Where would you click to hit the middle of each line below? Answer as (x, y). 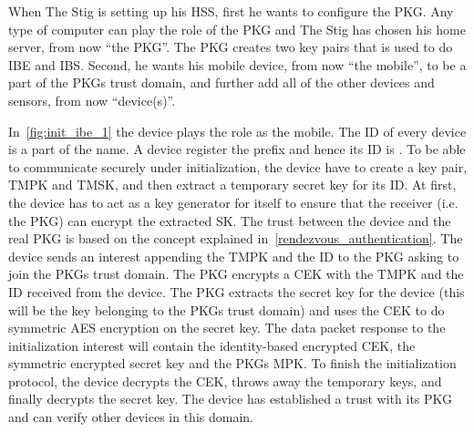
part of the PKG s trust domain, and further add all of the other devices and (222, 82)
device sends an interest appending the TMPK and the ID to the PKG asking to (234, 256)
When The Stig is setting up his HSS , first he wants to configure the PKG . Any (231, 11)
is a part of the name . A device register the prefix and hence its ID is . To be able (237, 149)
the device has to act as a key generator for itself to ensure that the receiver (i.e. (233, 202)
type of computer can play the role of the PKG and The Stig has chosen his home (237, 29)
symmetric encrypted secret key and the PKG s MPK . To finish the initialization (232, 363)
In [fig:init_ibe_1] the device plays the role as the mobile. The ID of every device (237, 131)
